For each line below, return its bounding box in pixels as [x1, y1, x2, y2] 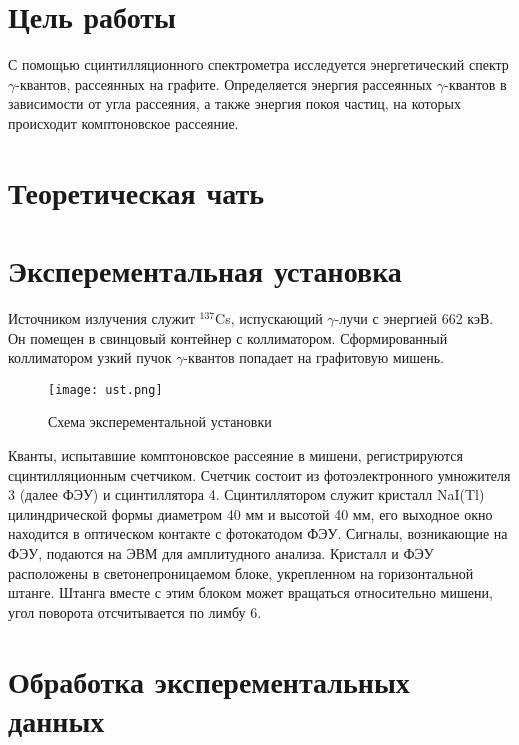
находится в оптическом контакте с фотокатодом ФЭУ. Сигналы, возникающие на [8, 523, 508, 544]
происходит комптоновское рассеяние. [8, 112, 239, 133]
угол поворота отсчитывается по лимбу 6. [8, 601, 262, 622]
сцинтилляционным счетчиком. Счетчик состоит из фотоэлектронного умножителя [8, 464, 511, 485]
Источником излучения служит [8, 308, 195, 328]
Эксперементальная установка [8, 250, 402, 291]
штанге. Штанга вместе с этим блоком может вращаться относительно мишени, [8, 582, 493, 603]
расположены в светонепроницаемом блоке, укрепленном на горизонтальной [8, 562, 474, 583]
